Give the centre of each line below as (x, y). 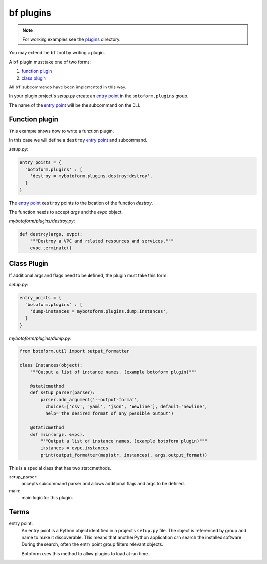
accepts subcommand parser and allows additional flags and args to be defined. (103, 484)
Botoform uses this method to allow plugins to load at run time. (85, 553)
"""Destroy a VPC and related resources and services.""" (102, 241)
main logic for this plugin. (47, 498)
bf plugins (30, 13)
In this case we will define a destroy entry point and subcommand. (78, 140)
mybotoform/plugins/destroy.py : (42, 221)
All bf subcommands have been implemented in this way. (68, 87)
